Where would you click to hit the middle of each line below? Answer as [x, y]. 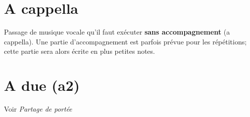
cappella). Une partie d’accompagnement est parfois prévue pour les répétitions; [125, 41]
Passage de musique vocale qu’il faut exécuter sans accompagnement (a [117, 32]
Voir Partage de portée [38, 109]
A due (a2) [42, 85]
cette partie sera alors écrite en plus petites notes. [79, 51]
